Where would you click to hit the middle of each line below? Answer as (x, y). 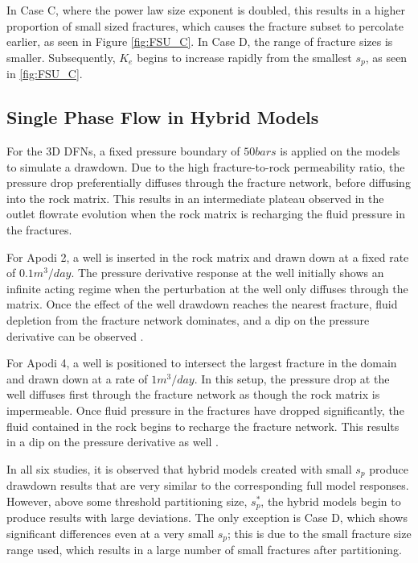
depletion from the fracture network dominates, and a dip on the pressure (188, 319)
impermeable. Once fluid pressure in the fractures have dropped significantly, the (205, 410)
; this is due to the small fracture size (320, 533)
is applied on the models (340, 151)
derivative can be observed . (75, 335)
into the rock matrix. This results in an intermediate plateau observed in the (195, 198)
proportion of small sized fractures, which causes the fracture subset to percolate (205, 25)
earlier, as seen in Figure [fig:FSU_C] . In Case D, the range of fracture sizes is (200, 41)
